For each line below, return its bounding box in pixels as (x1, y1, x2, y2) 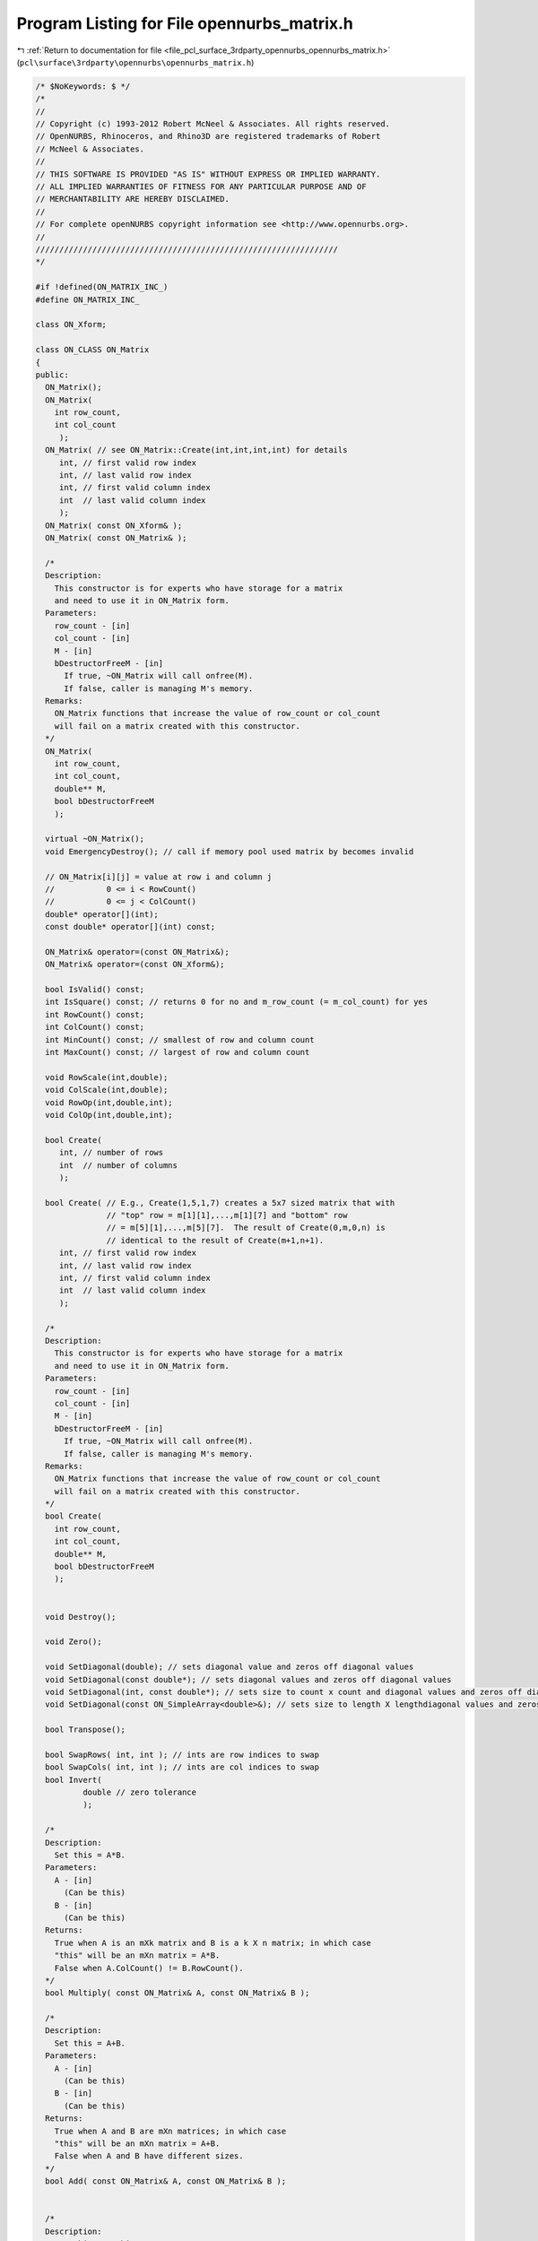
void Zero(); (45, 1637, 102, 1647)
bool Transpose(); (45, 1725, 126, 1735)
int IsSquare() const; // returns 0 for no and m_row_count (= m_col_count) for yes (45, 997, 429, 1008)
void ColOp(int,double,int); (45, 1110, 174, 1120)
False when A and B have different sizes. (54, 2151, 244, 2161)
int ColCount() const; (45, 1022, 145, 1033)
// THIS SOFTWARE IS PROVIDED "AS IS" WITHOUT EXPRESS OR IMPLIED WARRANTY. (35, 169, 381, 179)
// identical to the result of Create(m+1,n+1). (106, 1235, 325, 1245)
